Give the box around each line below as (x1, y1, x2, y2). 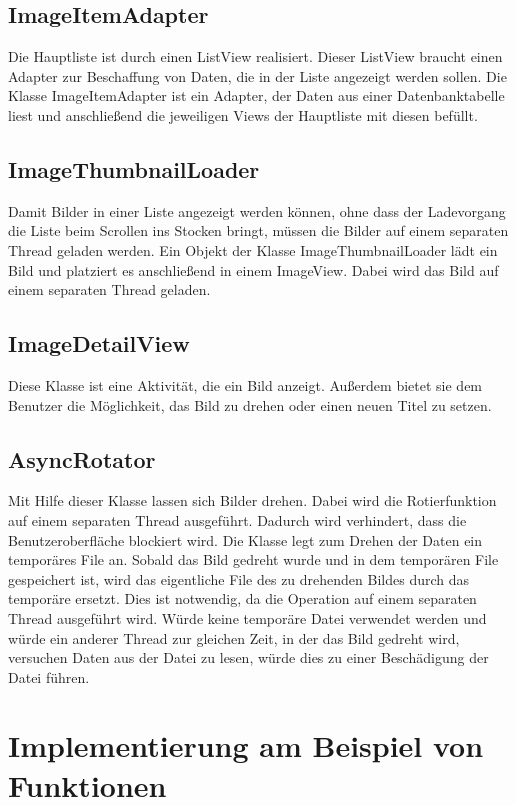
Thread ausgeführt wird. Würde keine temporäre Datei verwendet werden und (8, 607, 487, 628)
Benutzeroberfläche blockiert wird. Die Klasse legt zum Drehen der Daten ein (8, 529, 483, 550)
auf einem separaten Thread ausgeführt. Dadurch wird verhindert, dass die (8, 509, 467, 530)
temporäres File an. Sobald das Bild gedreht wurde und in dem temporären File (8, 549, 499, 570)
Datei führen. (8, 666, 90, 687)
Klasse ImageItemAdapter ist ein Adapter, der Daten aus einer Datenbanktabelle (8, 85, 505, 106)
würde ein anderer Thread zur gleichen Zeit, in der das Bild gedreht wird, (8, 627, 460, 648)
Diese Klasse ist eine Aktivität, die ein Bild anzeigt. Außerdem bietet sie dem (8, 374, 483, 395)
